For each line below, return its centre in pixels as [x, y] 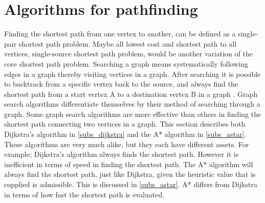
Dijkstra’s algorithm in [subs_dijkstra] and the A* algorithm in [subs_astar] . [125, 134]
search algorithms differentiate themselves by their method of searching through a [132, 104]
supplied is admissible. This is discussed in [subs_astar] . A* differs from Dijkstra [131, 184]
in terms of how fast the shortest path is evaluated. [84, 194]
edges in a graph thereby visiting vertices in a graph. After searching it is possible [132, 74]
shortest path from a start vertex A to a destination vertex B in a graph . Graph [131, 94]
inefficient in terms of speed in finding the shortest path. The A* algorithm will [129, 164]
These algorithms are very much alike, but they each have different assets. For [127, 144]
